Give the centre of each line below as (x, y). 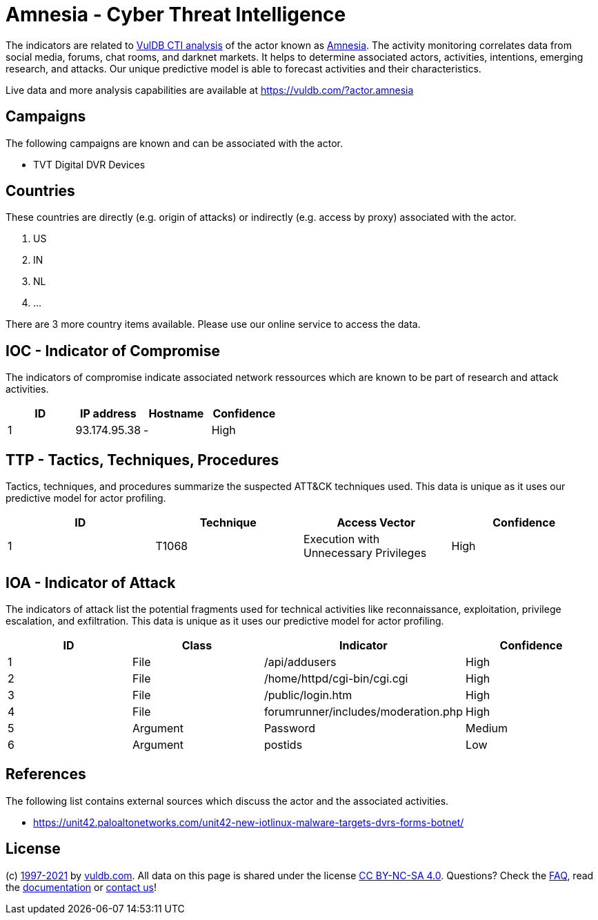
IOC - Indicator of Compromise (113, 351)
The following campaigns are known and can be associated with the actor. (174, 143)
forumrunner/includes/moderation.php (363, 711)
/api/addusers (300, 662)
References (46, 774)
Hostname (176, 414)
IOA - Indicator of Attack (91, 583)
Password (289, 728)
